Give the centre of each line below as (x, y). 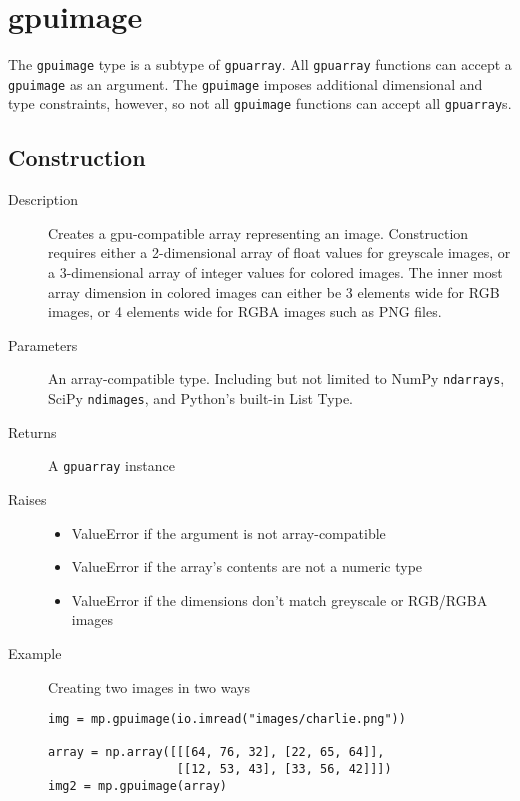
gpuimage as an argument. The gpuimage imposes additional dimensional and (245, 83)
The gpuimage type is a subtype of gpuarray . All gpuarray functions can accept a (260, 64)
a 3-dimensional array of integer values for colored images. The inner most (275, 272)
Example (35, 652)
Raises (27, 499)
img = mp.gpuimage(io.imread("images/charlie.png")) (227, 719)
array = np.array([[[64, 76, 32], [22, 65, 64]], (216, 752)
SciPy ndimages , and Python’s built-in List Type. (201, 398)
